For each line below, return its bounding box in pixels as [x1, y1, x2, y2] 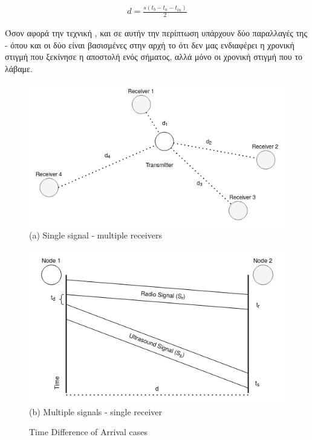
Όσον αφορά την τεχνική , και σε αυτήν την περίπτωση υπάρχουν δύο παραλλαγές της [5, 27, 307, 39]
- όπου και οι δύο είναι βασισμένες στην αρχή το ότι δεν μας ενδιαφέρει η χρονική [5, 38, 294, 51]
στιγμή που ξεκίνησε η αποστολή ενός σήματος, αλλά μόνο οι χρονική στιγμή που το [5, 50, 303, 63]
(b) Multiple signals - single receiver [29, 405, 163, 418]
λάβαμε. [5, 62, 33, 74]
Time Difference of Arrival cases [29, 425, 148, 438]
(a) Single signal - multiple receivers [29, 229, 162, 241]
